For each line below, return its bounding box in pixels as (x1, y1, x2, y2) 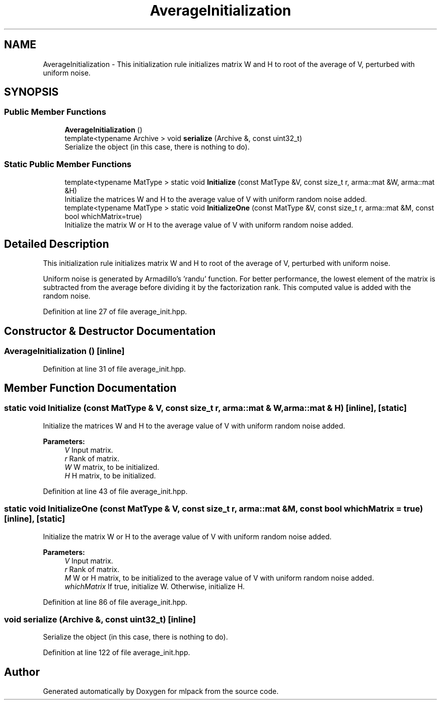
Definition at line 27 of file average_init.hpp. (43, 307, 187, 316)
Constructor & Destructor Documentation (4, 324, 216, 337)
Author (4, 665, 40, 678)
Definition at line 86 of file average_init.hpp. (43, 597, 188, 606)
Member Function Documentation (4, 382, 177, 395)
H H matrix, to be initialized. (64, 471, 156, 480)
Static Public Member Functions (4, 159, 132, 170)
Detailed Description (4, 237, 109, 250)
